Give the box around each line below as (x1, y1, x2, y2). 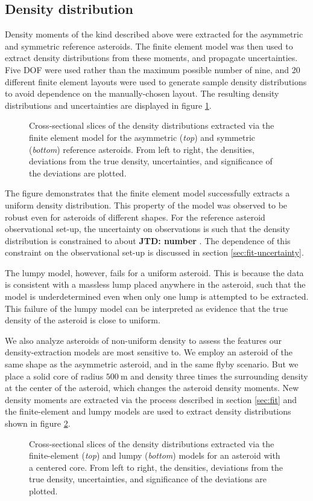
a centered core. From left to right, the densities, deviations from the (29, 461, 283, 473)
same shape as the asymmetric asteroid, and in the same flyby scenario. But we (5, 358, 299, 370)
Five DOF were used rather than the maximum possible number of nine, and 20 (5, 63, 300, 76)
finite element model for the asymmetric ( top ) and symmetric (29, 131, 256, 143)
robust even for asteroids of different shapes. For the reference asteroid (5, 210, 265, 223)
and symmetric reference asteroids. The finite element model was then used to (5, 39, 293, 52)
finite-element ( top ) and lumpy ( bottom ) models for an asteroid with (29, 449, 280, 462)
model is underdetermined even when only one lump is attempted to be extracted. (5, 290, 309, 303)
